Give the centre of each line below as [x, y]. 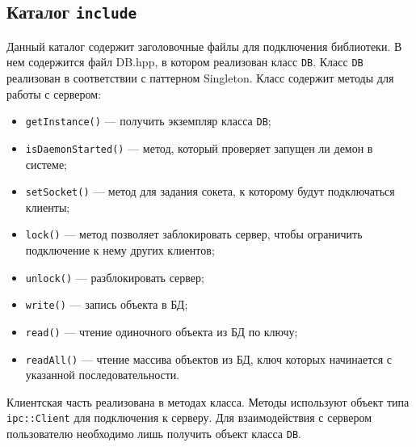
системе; [46, 164]
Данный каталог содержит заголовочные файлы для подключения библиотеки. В [204, 46]
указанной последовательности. [103, 375]
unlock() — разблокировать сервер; [115, 277]
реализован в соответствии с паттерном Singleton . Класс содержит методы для [200, 78]
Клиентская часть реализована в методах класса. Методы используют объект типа [208, 401]
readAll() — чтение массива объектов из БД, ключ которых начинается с [209, 358]
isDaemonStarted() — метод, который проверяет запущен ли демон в [199, 148]
